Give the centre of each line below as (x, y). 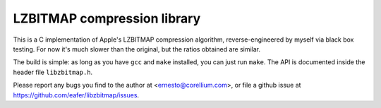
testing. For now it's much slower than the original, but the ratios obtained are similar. (137, 49)
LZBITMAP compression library (107, 18)
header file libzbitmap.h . (53, 72)
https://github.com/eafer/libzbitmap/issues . (76, 95)
